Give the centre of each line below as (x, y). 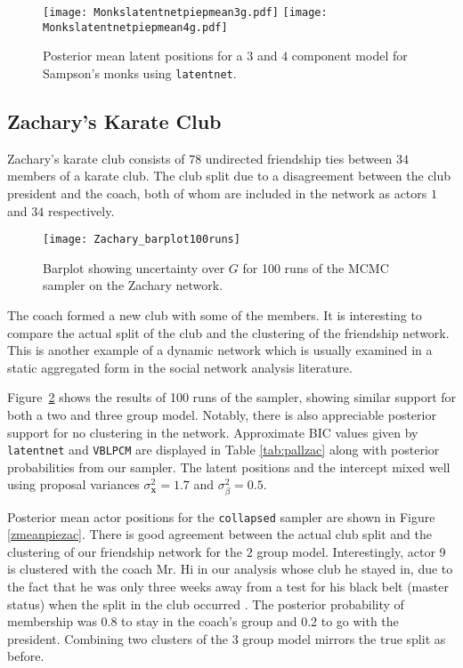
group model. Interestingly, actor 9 (351, 551)
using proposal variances (73, 484)
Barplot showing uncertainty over (134, 267)
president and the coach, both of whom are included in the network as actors (217, 193)
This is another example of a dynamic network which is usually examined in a (220, 350)
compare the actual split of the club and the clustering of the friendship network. (228, 332)
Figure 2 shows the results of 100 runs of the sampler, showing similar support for (232, 397)
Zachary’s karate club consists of (96, 158)
